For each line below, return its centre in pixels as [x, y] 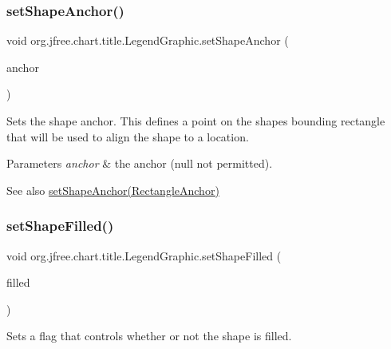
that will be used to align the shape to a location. [128, 136]
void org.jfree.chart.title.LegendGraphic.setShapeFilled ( [144, 255]
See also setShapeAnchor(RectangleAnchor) [113, 190]
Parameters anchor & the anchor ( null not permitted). [140, 163]
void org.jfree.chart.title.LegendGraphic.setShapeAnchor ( [148, 40]
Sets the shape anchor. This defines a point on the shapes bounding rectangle [196, 121]
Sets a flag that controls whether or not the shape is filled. [149, 336]
